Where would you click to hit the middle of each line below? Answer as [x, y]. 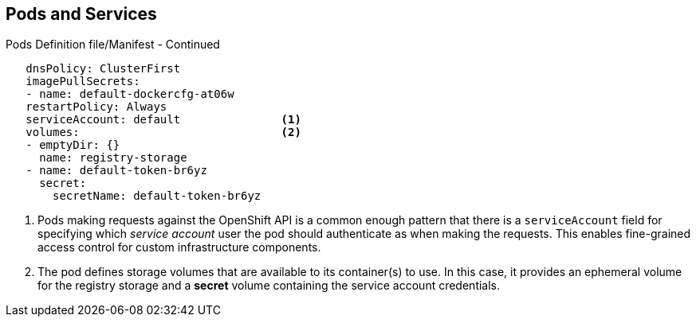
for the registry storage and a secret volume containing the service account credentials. [269, 286]
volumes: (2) [163, 132]
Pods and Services [81, 14]
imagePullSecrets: [83, 82]
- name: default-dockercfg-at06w [130, 94]
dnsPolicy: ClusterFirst [103, 69]
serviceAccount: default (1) [163, 120]
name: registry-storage [113, 158]
